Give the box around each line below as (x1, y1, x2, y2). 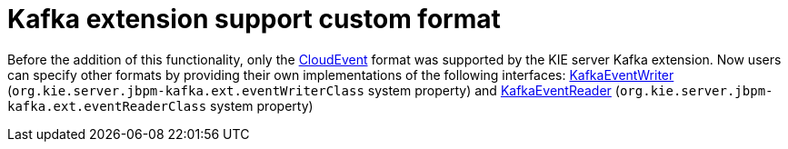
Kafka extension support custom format (7, 4, 501, 35)
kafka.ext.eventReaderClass (7, 98, 207, 114)
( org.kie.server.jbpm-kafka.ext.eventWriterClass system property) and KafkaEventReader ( (7, 82, 620, 98)
